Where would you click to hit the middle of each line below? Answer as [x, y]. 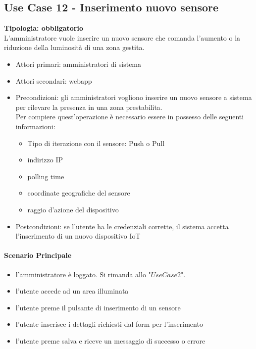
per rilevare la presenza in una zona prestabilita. [89, 107]
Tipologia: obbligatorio [44, 28]
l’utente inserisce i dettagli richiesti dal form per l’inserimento [109, 324]
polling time [46, 176]
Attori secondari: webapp [54, 80]
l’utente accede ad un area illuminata [72, 291]
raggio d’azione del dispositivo [73, 209]
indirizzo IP [45, 160]
